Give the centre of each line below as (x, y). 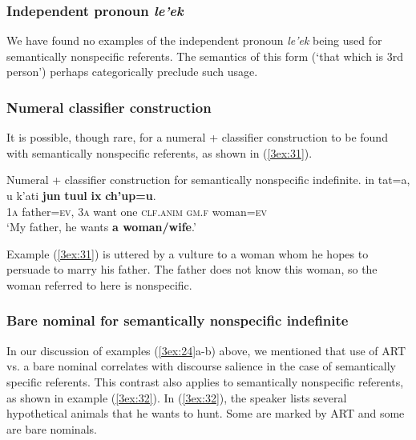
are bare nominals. (52, 428)
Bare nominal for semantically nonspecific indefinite (178, 320)
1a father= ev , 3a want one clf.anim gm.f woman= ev (137, 211)
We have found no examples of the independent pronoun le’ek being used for (194, 40)
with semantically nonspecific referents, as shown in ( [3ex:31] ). (160, 152)
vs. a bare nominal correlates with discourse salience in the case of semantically (201, 366)
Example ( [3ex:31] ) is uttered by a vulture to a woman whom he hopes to (188, 253)
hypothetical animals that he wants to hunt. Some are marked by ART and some (206, 413)
